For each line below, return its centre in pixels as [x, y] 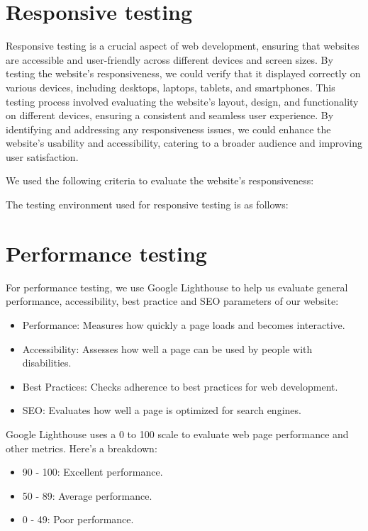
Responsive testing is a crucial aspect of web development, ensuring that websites [183, 46]
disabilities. [47, 363]
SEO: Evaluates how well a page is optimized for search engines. [162, 410]
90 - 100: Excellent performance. [93, 472]
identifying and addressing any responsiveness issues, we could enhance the [168, 129]
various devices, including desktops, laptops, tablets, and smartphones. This [171, 87]
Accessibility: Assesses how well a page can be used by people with [167, 348]
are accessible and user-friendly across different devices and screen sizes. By [169, 59]
